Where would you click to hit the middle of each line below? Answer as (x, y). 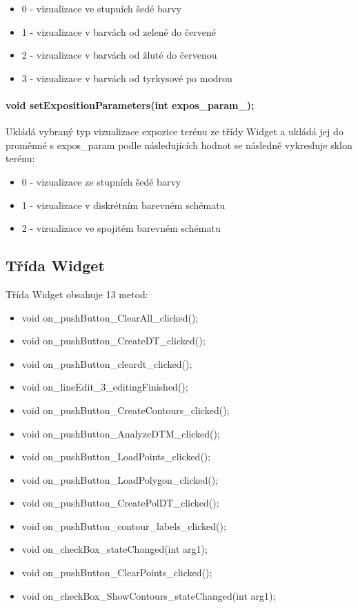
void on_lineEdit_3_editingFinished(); (105, 387)
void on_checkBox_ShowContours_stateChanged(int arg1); (149, 595)
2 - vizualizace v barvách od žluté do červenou (119, 55)
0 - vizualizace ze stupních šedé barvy (101, 181)
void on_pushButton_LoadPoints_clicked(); (116, 457)
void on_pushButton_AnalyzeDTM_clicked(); (121, 433)
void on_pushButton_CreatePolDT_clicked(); (120, 503)
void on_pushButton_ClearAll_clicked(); (110, 317)
